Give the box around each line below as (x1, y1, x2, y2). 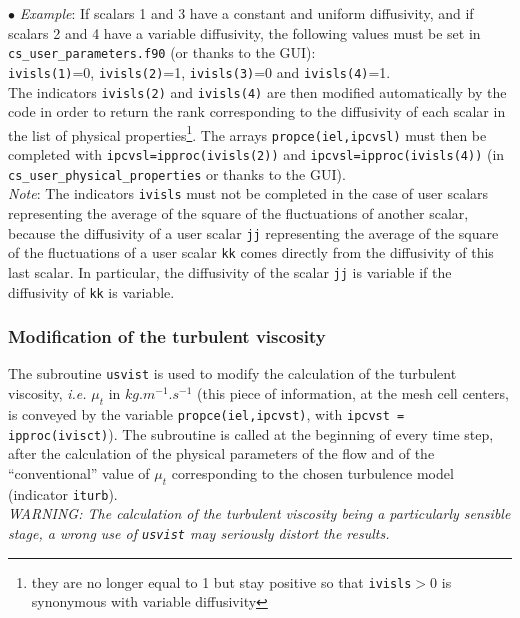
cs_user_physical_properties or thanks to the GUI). (8, 163, 346, 184)
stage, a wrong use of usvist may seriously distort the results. (8, 522, 390, 543)
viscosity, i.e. (8, 383, 87, 404)
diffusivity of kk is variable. (8, 281, 175, 302)
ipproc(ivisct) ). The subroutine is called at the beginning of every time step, (8, 423, 494, 444)
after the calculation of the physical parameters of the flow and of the (8, 443, 435, 464)
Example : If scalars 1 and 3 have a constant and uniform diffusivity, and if (19, 3, 474, 23)
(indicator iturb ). (8, 483, 118, 504)
